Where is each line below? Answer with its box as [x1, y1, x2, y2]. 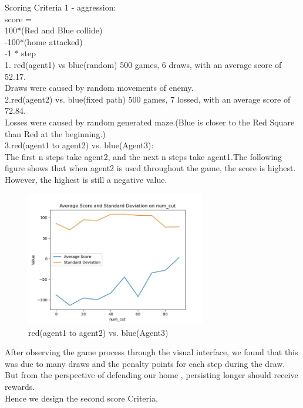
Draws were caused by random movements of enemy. [5, 81, 194, 94]
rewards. [5, 380, 35, 393]
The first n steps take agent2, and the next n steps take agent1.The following [5, 150, 282, 162]
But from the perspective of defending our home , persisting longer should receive [5, 369, 298, 381]
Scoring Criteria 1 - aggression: [5, 1, 116, 13]
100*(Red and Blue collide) [5, 24, 103, 36]
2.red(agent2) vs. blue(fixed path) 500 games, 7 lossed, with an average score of [5, 93, 291, 105]
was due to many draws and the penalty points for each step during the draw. [5, 357, 285, 369]
